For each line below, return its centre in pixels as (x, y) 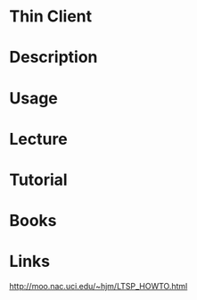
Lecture (39, 139)
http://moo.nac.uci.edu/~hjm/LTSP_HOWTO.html (98, 287)
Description (53, 58)
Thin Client (51, 17)
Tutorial (39, 179)
